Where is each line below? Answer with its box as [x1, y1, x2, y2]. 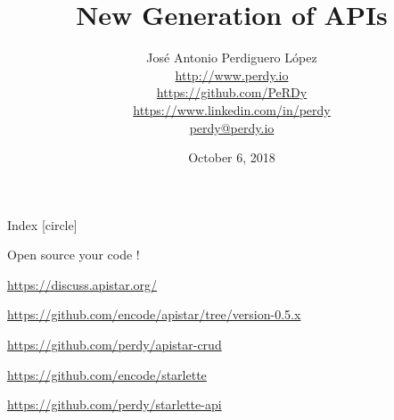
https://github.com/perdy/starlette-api [7, 395, 222, 414]
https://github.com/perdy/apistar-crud [7, 335, 222, 354]
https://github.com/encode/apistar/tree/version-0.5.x [7, 305, 301, 324]
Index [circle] [7, 215, 78, 234]
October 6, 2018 [188, 148, 275, 167]
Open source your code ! [7, 245, 140, 264]
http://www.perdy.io [175, 65, 289, 84]
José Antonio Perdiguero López [146, 48, 317, 67]
